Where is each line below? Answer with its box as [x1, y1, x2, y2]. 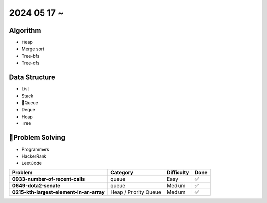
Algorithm [9, 26, 41, 35]
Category [110, 169, 133, 176]
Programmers [21, 146, 49, 152]
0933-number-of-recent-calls [12, 176, 85, 183]
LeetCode [21, 160, 42, 166]
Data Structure [9, 73, 56, 81]
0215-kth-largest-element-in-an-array [12, 189, 105, 196]
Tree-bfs [21, 53, 40, 59]
